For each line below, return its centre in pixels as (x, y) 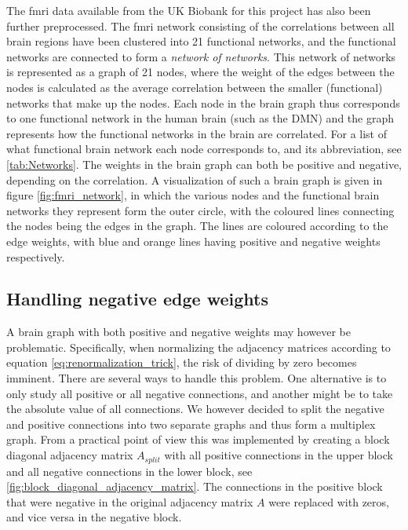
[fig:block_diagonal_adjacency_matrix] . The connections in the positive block (195, 486)
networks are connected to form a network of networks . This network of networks (201, 56)
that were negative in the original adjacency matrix (130, 501)
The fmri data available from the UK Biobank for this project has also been (189, 10)
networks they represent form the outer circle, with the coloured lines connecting (200, 210)
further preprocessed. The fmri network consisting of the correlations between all (200, 26)
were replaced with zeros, (329, 501)
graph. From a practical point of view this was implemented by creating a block (198, 439)
